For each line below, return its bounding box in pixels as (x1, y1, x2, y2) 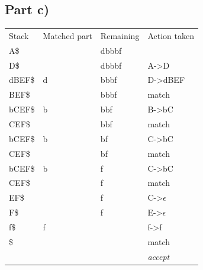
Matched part (43, 29, 92, 41)
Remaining (100, 29, 140, 41)
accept (147, 250, 170, 262)
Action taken (147, 29, 194, 41)
